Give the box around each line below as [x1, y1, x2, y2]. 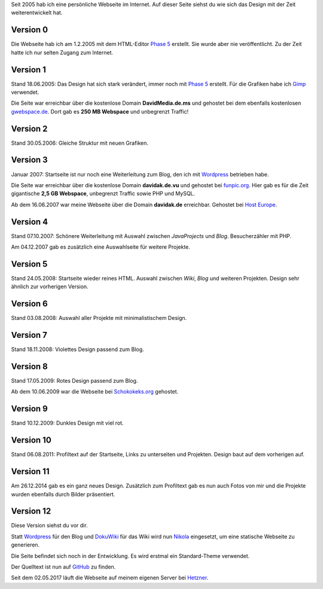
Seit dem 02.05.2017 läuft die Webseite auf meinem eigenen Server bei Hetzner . [11, 574, 209, 581]
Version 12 [11, 506, 51, 517]
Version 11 [11, 466, 50, 477]
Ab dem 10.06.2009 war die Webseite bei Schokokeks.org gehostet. [11, 388, 179, 395]
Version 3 [11, 155, 48, 165]
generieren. [11, 541, 40, 548]
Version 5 [11, 259, 48, 269]
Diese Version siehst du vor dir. [11, 522, 88, 529]
